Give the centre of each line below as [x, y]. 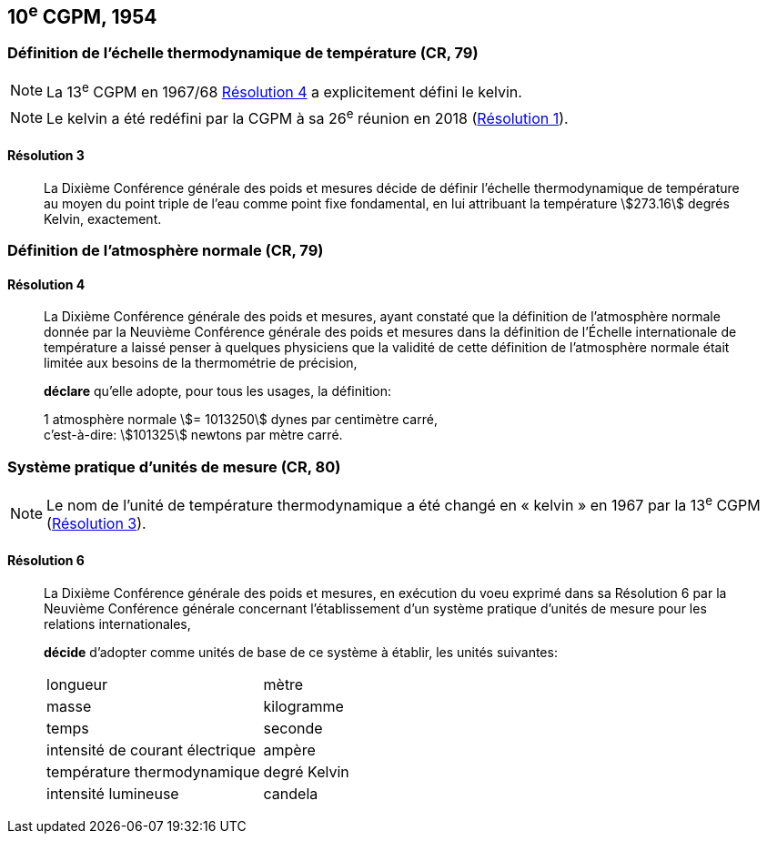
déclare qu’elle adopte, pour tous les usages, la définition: [218, 391]
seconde [293, 728]
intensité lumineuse [113, 793]
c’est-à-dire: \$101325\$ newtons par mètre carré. [193, 435]
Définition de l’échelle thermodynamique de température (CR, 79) [243, 53]
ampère [289, 750]
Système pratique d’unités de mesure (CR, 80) [174, 466]
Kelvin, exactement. [103, 218]
